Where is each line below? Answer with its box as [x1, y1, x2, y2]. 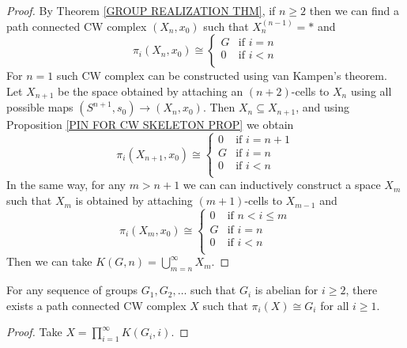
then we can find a [309, 2, 399, 18]
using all [350, 82, 392, 99]
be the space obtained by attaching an [57, 82, 243, 99]
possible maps [6, 99, 73, 115]
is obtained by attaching [75, 192, 193, 209]
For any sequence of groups [6, 282, 138, 298]
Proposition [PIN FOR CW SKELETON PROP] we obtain [6, 116, 294, 133]
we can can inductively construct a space [183, 176, 381, 193]
